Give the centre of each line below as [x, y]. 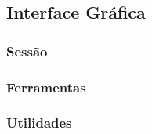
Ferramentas [46, 87]
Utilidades [39, 123]
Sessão [27, 51]
